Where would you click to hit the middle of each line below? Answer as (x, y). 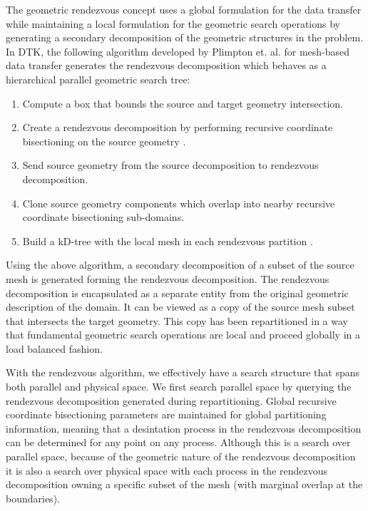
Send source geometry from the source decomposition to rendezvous (170, 165)
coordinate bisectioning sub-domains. (103, 217)
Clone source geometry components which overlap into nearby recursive (179, 203)
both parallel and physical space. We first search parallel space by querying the (179, 387)
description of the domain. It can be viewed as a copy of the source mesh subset (180, 307)
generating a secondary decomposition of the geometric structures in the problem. (185, 37)
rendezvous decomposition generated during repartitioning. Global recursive (171, 400)
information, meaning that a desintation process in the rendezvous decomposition (184, 428)
